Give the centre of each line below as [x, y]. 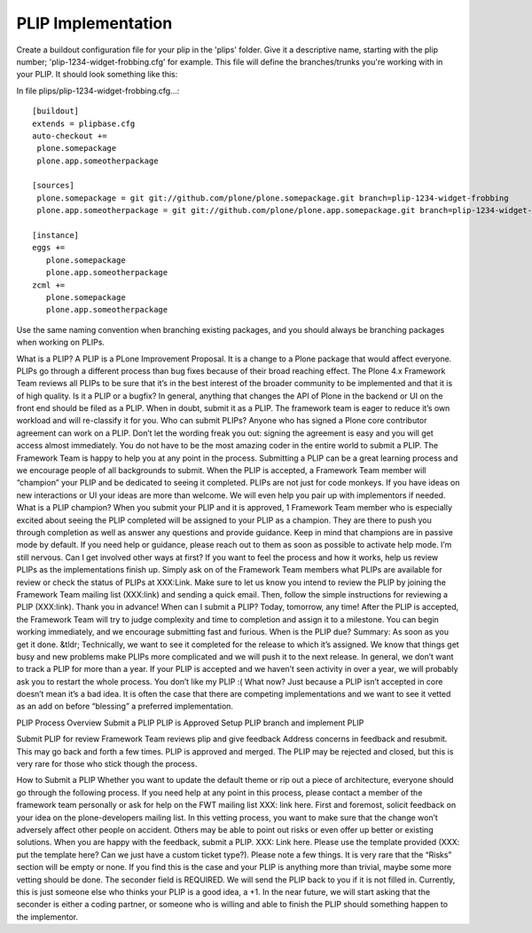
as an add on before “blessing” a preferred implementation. [125, 707]
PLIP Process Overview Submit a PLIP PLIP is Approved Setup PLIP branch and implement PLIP [190, 723]
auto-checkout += [70, 136]
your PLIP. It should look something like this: [97, 75]
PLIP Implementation [94, 23]
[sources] [53, 186]
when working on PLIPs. [61, 343]
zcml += [49, 285]
